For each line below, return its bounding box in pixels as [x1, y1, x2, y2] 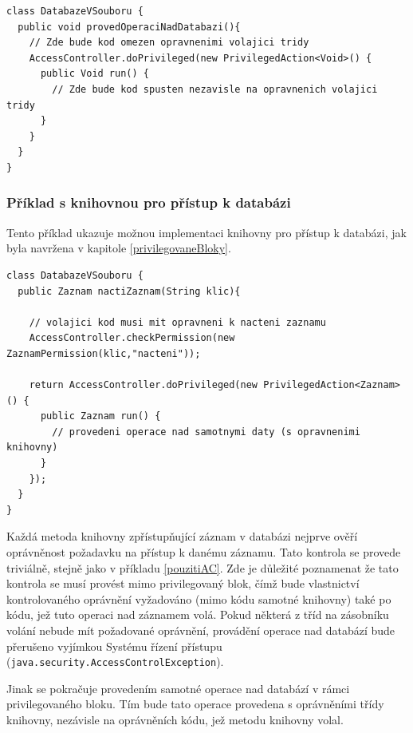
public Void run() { [40, 68, 149, 80]
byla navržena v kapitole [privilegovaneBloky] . [6, 240, 231, 256]
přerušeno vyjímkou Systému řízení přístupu [6, 637, 222, 654]
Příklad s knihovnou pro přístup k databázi [6, 192, 291, 212]
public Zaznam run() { [40, 410, 161, 422]
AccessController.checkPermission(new [29, 332, 235, 344]
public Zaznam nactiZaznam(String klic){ [18, 285, 241, 297]
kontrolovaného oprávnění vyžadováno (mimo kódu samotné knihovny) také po [6, 590, 391, 607]
